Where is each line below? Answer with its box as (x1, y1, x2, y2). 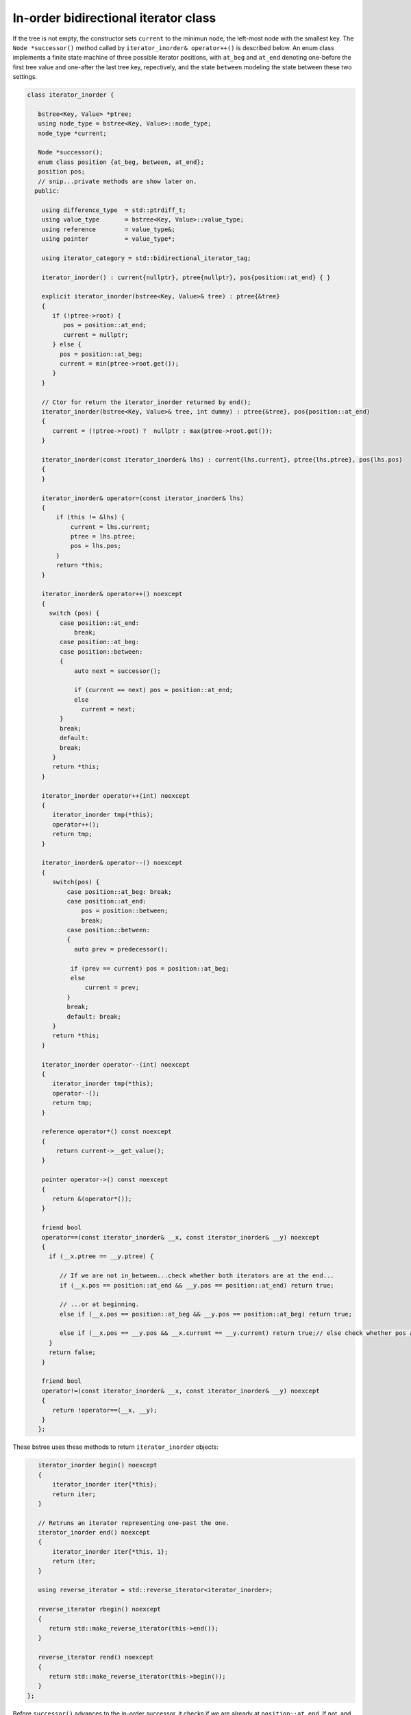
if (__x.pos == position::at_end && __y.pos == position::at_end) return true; (59, 1281, 335, 1289)
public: (34, 187, 60, 195)
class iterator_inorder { (27, 91, 114, 99)
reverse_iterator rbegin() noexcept (38, 1605, 161, 1613)
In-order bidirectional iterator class (12, 10, 216, 25)
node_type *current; (38, 129, 108, 137)
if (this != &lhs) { (55, 513, 125, 521)
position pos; (38, 168, 86, 176)
